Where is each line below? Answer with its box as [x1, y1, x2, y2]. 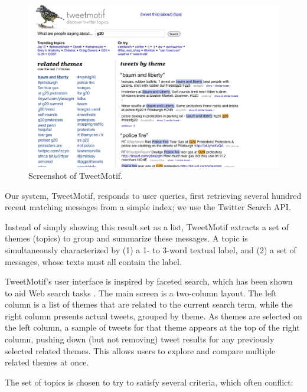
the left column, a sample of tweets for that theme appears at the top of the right [5, 321, 300, 334]
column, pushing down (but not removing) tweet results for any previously [5, 333, 275, 345]
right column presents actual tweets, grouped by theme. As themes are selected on [5, 309, 302, 322]
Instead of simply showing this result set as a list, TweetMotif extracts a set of [5, 220, 289, 233]
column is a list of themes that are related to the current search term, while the [5, 298, 293, 311]
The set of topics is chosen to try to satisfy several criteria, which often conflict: [5, 375, 293, 388]
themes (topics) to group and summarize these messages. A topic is [5, 232, 248, 244]
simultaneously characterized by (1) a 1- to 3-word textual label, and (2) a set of [5, 243, 296, 256]
